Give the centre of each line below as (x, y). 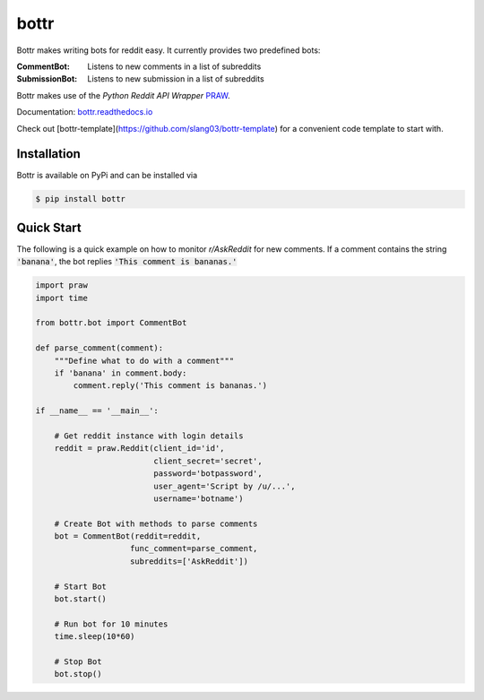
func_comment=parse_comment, (194, 549)
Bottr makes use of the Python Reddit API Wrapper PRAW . (123, 95)
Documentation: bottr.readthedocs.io (85, 112)
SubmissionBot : (47, 79)
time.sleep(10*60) (95, 637)
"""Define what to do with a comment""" (144, 360)
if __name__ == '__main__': (97, 411)
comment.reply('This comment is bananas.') (170, 386)
